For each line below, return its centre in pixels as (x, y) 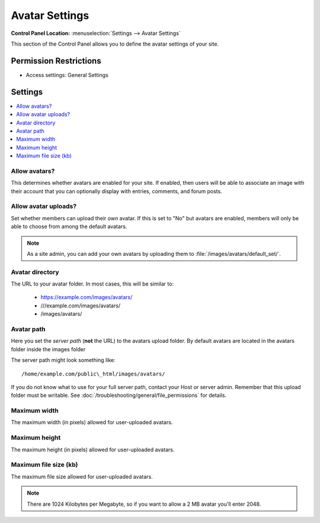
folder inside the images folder (48, 349)
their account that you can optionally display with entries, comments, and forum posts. (116, 191)
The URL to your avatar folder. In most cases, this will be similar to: (92, 284)
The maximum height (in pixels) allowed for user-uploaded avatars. (93, 450)
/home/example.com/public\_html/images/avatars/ (93, 374)
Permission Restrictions (56, 61)
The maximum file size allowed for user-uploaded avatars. (82, 476)
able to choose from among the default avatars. (69, 227)
